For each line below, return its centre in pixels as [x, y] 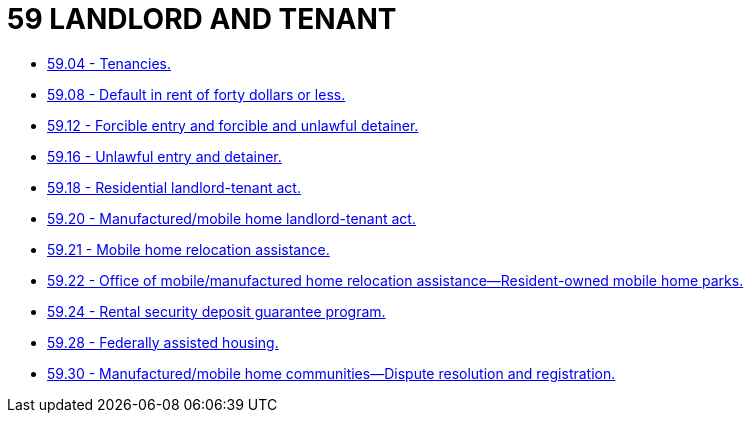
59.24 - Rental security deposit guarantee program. [216, 311]
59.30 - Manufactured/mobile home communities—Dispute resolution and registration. [331, 373]
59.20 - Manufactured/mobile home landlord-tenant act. [231, 218]
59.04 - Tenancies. [109, 63]
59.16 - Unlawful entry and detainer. [164, 156]
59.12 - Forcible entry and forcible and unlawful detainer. [233, 125]
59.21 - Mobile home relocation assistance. [188, 249]
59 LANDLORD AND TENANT [202, 19]
